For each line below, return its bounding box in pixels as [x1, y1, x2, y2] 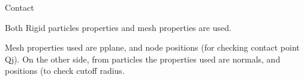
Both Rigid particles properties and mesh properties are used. [5, 21, 231, 33]
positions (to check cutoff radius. [5, 64, 125, 77]
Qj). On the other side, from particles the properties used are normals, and [5, 52, 281, 65]
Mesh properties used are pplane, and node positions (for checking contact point [5, 41, 300, 54]
